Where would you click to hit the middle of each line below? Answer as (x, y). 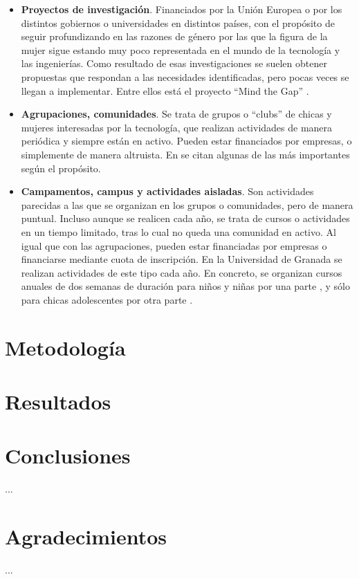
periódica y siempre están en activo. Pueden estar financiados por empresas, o (186, 141)
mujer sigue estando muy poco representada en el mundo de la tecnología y (181, 49)
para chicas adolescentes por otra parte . (107, 299)
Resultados (58, 402)
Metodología (65, 347)
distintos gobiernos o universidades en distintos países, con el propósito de (178, 22)
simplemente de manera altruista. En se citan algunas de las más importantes (185, 154)
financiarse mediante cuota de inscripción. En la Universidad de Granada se (182, 259)
